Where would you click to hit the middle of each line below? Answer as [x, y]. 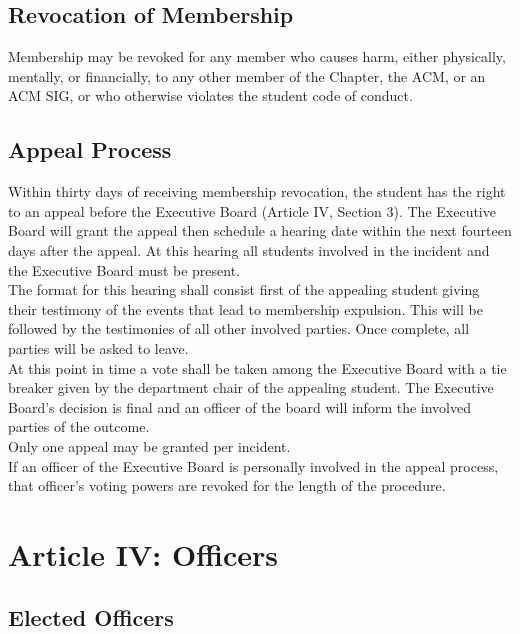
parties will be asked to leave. [98, 347]
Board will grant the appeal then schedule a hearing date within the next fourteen [260, 230]
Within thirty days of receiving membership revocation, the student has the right [257, 191]
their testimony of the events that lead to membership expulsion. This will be [245, 308]
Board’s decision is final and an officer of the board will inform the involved [239, 406]
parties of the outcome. [79, 426]
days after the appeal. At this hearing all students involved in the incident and [249, 249]
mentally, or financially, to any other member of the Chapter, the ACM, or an [247, 75]
